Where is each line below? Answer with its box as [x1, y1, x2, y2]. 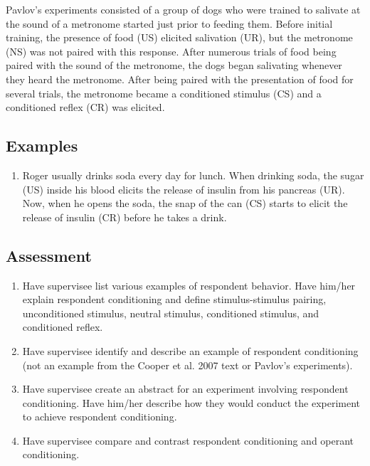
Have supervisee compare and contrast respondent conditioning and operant [22, 433, 354, 448]
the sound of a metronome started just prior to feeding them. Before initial [6, 16, 333, 31]
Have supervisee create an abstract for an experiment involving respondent [22, 381, 349, 396]
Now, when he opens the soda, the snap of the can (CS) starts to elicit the [22, 196, 348, 211]
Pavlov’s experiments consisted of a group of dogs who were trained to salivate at [6, 2, 361, 16]
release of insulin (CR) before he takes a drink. [22, 209, 227, 224]
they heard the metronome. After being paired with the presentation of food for [6, 71, 354, 86]
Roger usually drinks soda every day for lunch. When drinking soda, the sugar [22, 167, 364, 182]
